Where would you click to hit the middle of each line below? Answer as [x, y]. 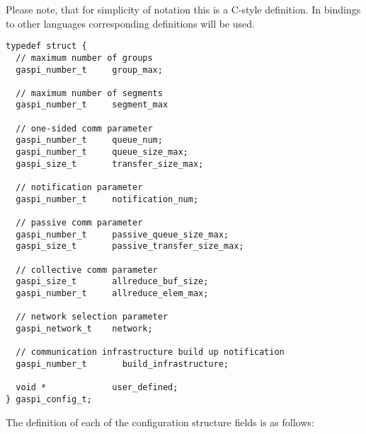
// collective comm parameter [87, 270]
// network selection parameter [92, 317]
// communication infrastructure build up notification [150, 352]
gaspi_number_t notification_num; [107, 199]
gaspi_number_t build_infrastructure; [122, 364]
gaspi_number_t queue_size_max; [102, 152]
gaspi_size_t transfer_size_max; [110, 164]
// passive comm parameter [79, 223]
